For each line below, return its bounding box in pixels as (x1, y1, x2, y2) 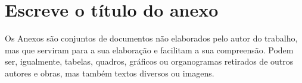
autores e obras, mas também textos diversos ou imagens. (5, 66, 214, 79)
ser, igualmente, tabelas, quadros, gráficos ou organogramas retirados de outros (5, 55, 294, 68)
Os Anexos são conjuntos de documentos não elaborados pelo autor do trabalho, (5, 32, 298, 44)
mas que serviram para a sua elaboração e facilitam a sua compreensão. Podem (5, 43, 294, 56)
